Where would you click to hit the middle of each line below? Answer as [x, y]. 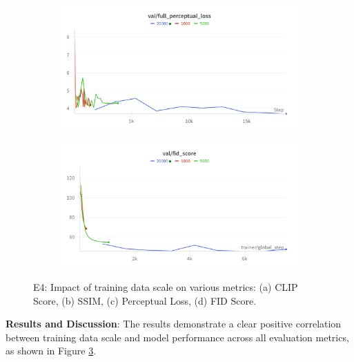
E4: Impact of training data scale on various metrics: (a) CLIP [166, 286]
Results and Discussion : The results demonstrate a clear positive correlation [174, 324]
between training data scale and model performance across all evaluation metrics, [177, 337]
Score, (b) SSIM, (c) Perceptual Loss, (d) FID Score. [145, 300]
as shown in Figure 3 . [51, 351]
